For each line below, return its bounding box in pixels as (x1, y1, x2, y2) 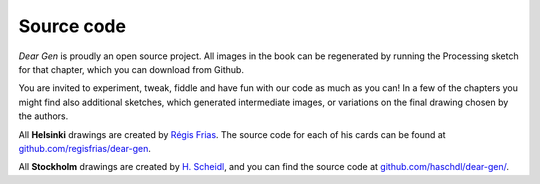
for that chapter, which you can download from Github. (18, 63, 245, 75)
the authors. (18, 110, 69, 122)
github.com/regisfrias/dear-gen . (18, 142, 152, 154)
